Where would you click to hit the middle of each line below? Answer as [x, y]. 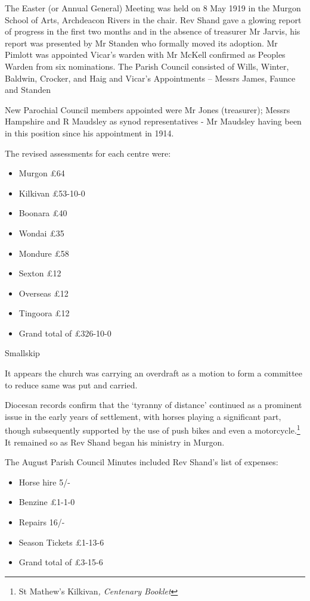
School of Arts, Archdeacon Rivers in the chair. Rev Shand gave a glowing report [153, 19]
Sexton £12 [40, 273]
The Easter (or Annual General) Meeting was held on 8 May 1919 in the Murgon [153, 8]
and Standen [28, 90]
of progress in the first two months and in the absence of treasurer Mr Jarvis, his [153, 31]
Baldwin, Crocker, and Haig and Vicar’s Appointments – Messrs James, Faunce [150, 78]
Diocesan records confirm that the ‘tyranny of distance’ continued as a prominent [154, 405]
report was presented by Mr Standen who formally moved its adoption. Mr [141, 43]
